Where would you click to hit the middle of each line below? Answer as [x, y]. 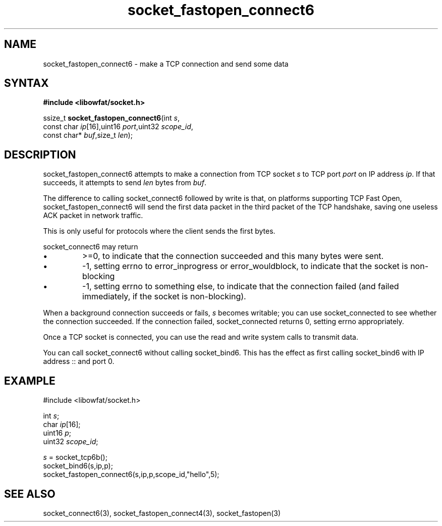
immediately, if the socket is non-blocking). [164, 297]
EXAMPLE [30, 381]
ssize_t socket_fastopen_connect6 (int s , [111, 118]
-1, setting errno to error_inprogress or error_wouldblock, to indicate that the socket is [245, 266]
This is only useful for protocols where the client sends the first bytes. [159, 231]
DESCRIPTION [40, 154]
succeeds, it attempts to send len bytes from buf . [125, 183]
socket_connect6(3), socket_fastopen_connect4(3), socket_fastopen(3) [162, 513]
